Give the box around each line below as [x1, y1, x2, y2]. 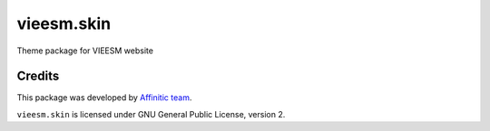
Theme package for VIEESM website [16, 45, 154, 56]
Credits [16, 69, 60, 84]
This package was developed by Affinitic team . [16, 92, 192, 103]
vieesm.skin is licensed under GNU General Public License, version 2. [16, 108, 286, 119]
